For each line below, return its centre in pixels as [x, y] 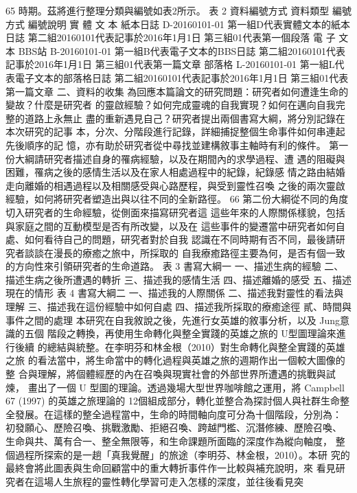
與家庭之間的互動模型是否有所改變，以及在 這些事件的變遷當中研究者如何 [171, 226]
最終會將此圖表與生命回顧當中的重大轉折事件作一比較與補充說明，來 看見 [171, 468]
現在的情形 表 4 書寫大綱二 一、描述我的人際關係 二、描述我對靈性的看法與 [175, 293]
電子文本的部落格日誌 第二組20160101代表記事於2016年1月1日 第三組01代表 [182, 77]
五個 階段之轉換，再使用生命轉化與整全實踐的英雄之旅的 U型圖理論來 [180, 333]
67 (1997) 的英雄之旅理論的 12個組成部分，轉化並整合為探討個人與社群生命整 [177, 401]
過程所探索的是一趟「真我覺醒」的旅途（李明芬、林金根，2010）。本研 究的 [182, 454]
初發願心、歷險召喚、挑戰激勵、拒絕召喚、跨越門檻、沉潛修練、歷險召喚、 [174, 427]
